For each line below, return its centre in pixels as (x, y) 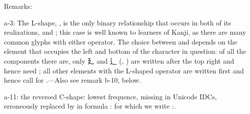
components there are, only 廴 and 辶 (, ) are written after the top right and (119, 60)
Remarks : (18, 6)
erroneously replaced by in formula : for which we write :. (90, 106)
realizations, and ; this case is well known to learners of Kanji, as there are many (125, 32)
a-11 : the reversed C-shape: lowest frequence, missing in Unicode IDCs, (111, 96)
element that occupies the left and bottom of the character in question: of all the (125, 51)
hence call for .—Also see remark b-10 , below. (72, 80)
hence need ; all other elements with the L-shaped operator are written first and (124, 70)
